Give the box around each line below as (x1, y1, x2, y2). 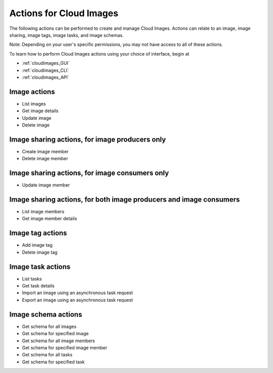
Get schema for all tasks (22, 352, 73, 358)
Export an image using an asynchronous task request (22, 297, 133, 303)
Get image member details (22, 215, 77, 222)
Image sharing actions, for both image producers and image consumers (9, 195, 240, 204)
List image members (22, 209, 65, 215)
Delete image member (22, 156, 68, 162)
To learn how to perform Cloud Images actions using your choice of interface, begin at (9, 51, 190, 57)
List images (22, 101, 46, 107)
